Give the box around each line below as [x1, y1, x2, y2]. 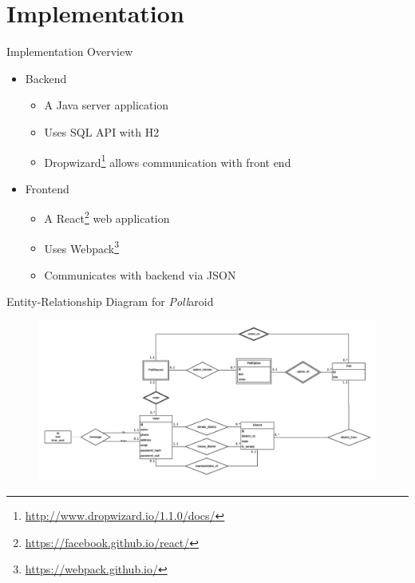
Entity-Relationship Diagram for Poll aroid [6, 293, 214, 310]
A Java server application [44, 97, 169, 113]
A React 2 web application [44, 208, 170, 226]
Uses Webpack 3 [44, 237, 120, 256]
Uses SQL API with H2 [44, 123, 160, 140]
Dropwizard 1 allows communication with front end [44, 151, 291, 170]
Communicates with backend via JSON [44, 266, 236, 283]
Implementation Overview [6, 43, 133, 60]
